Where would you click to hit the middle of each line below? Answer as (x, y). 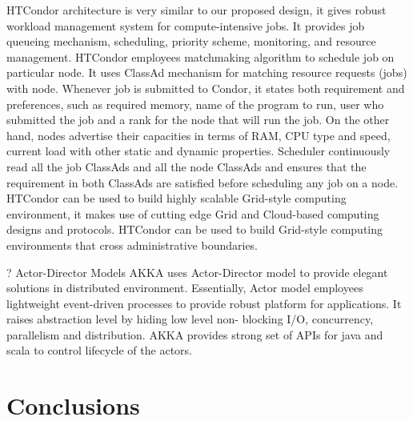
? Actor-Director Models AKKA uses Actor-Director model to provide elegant (197, 272)
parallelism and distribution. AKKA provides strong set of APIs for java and (195, 334)
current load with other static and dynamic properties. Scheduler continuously (198, 151)
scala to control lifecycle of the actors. (99, 350)
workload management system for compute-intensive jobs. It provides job (186, 25)
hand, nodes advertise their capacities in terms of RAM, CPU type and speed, (198, 135)
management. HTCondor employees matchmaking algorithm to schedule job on (200, 56)
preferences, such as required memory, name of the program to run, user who (195, 104)
